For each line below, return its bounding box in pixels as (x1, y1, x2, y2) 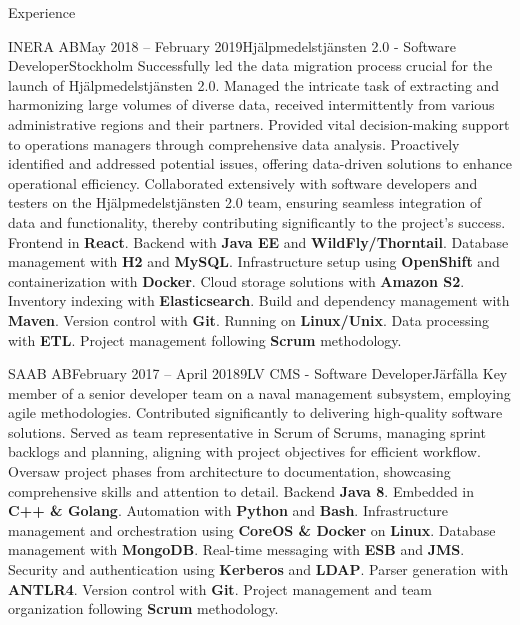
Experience (8, 2, 76, 22)
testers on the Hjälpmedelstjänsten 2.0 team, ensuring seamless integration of (8, 192, 482, 213)
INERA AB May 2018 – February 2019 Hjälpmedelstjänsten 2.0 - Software (8, 35, 456, 56)
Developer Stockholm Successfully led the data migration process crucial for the (8, 55, 493, 76)
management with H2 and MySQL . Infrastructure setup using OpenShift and (8, 251, 500, 272)
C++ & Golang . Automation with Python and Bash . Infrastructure (8, 500, 448, 521)
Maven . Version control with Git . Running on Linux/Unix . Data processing (8, 309, 490, 330)
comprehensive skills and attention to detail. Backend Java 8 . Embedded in (8, 480, 474, 501)
